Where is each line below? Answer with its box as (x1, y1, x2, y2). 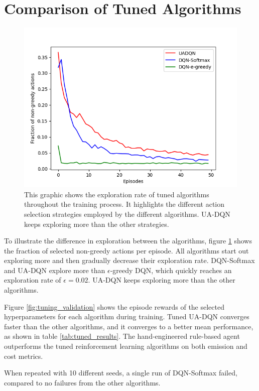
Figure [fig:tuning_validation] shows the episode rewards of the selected (4, 301, 224, 312)
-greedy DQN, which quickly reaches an (110, 265, 232, 275)
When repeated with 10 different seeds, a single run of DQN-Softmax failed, (4, 367, 237, 378)
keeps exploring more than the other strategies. (24, 218, 169, 229)
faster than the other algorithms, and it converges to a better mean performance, (4, 321, 253, 331)
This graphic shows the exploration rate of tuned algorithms (24, 189, 209, 199)
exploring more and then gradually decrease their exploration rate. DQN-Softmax (4, 255, 255, 266)
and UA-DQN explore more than (4, 265, 105, 275)
